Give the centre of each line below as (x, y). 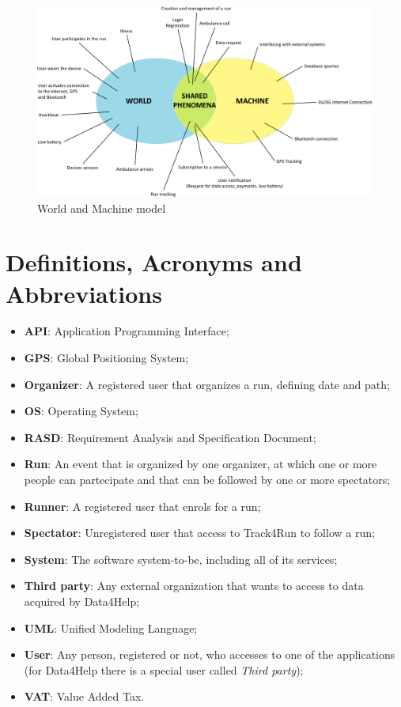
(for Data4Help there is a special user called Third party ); (164, 669)
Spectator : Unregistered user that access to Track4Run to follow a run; (199, 533)
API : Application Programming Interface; (127, 331)
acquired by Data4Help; (82, 601)
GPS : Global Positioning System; (106, 358)
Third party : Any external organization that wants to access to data (194, 586)
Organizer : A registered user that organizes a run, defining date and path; (207, 384)
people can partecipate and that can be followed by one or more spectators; (207, 480)
